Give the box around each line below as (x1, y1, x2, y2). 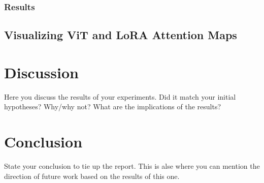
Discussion (4, 62, 79, 82)
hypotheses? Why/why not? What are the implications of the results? (4, 101, 221, 112)
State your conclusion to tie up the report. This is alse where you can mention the (4, 161, 260, 171)
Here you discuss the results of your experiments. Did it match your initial (4, 91, 236, 102)
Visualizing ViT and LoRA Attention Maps (4, 27, 237, 43)
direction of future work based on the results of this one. (4, 170, 180, 181)
